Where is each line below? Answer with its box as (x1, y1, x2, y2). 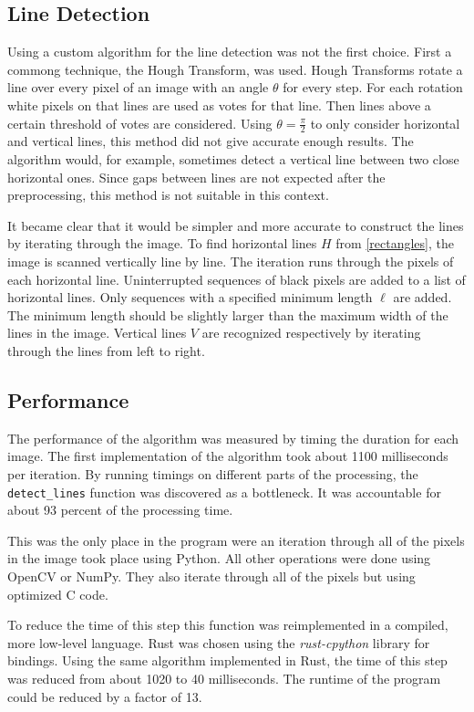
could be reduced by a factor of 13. (7, 686, 202, 706)
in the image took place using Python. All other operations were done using (7, 549, 431, 568)
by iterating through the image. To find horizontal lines (7, 234, 317, 253)
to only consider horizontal (310, 113, 460, 132)
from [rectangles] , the (335, 234, 454, 253)
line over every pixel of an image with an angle (7, 78, 269, 97)
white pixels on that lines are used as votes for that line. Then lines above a (7, 95, 431, 114)
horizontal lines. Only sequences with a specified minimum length (7, 288, 373, 307)
